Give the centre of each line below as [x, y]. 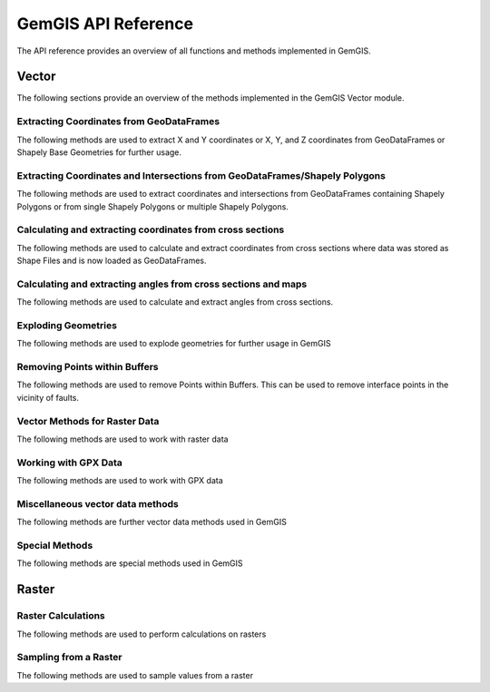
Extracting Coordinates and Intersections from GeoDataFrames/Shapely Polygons [201, 175]
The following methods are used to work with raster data [122, 439]
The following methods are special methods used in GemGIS [130, 563]
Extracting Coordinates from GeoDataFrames [118, 122]
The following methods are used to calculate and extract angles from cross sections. [175, 302]
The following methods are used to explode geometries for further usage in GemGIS [174, 344]
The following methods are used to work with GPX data [120, 481]
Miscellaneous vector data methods [98, 503]
